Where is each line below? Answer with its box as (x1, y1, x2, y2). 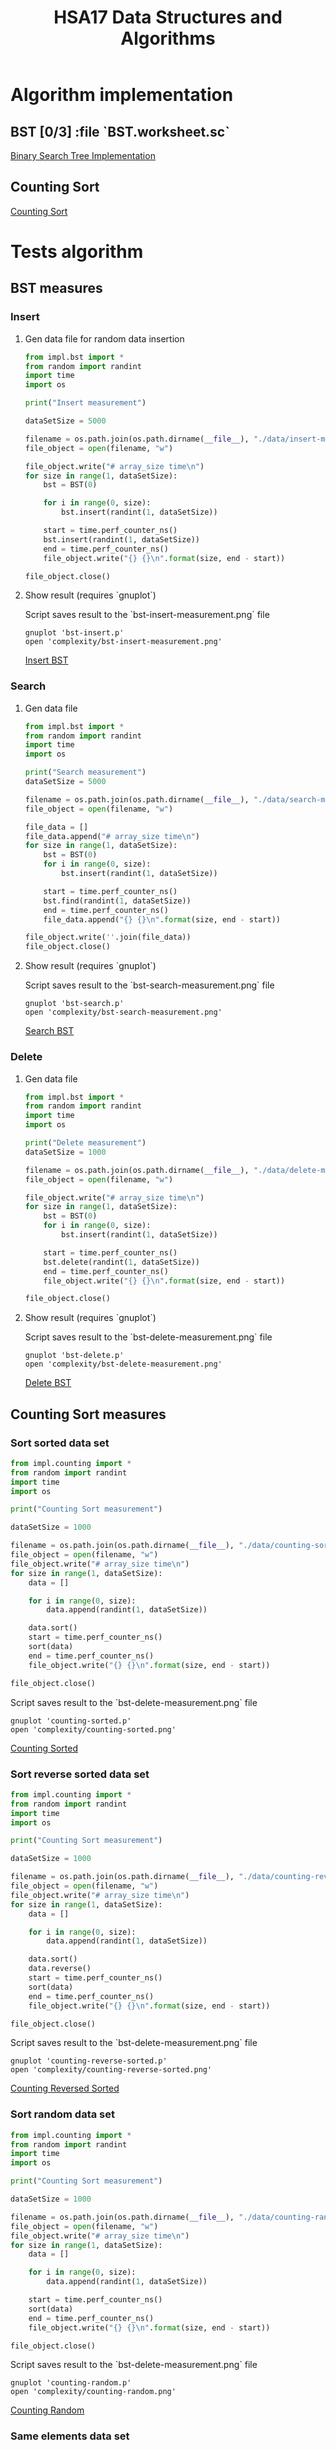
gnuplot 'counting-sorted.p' (10, 1716, 132, 1726)
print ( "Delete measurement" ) (24, 1138, 147, 1148)
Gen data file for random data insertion (24, 332, 185, 345)
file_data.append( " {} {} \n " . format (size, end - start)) (43, 914, 281, 925)
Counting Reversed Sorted (10, 2082, 120, 2095)
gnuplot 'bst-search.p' (24, 999, 125, 1009)
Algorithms (120, 27, 216, 50)
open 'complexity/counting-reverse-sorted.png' (10, 2065, 213, 2075)
